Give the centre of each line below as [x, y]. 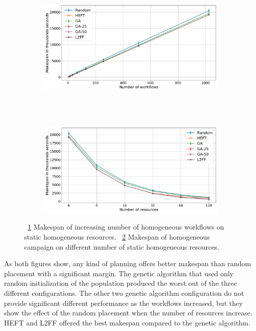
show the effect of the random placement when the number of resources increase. [128, 313]
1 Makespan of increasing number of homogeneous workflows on [126, 227]
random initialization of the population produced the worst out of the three [120, 283]
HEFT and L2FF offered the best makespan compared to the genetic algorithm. [127, 322]
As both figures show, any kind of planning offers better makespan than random [127, 263]
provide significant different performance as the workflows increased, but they [123, 303]
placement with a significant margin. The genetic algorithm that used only [119, 273]
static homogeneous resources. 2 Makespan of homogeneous [117, 236]
